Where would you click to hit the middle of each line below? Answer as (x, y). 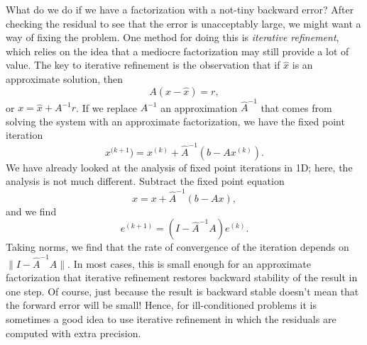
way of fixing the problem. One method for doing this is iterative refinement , (172, 37)
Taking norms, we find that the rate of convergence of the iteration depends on (177, 247)
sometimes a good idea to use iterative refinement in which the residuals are (171, 318)
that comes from (296, 107)
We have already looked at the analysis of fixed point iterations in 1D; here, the (179, 167)
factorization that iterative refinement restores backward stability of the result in (182, 277)
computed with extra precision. (73, 333)
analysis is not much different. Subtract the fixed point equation (145, 181)
